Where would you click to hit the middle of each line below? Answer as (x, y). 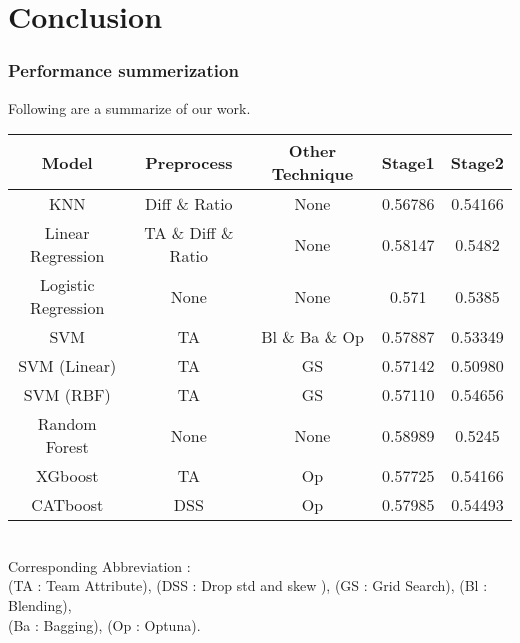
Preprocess (189, 162)
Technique (312, 174)
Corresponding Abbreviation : (99, 565)
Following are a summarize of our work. (129, 107)
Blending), (40, 604)
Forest (67, 447)
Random (67, 424)
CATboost (67, 505)
